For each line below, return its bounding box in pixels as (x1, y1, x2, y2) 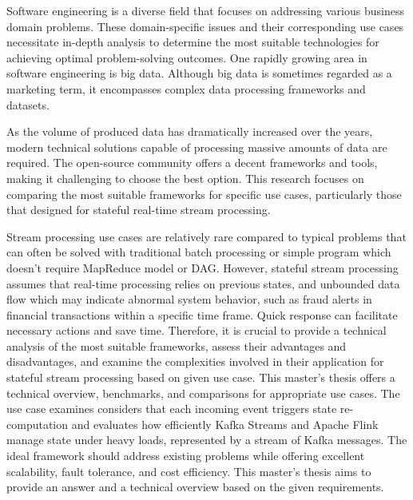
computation (6, 415, 69, 432)
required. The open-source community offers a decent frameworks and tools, (6, 154, 378, 171)
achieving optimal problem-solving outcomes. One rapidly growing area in (6, 49, 367, 65)
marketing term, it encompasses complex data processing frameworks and (6, 80, 366, 97)
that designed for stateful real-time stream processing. (6, 201, 271, 218)
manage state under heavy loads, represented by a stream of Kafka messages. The (6, 431, 407, 448)
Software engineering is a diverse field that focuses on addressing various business (6, 2, 404, 18)
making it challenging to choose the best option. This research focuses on (6, 169, 364, 186)
